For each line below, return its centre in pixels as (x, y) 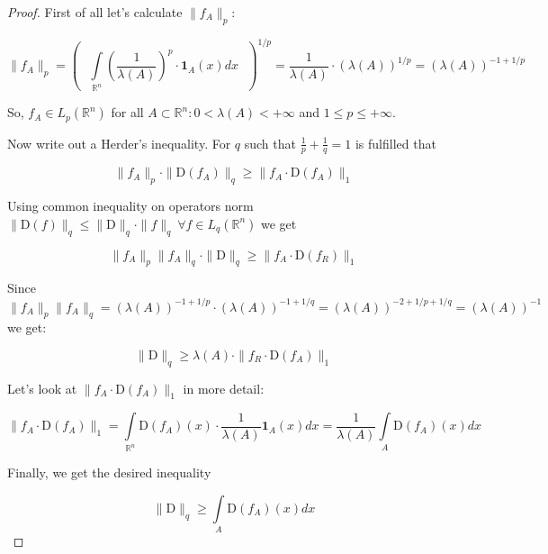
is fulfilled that (395, 143)
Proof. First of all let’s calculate (95, 12)
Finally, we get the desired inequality (109, 472)
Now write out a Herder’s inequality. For (119, 143)
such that (270, 143)
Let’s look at (42, 388)
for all (127, 112)
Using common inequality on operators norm (130, 206)
